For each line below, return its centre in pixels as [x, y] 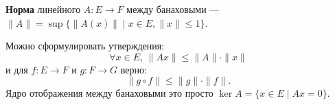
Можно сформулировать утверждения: [85, 46]
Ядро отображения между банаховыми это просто [109, 93]
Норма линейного [43, 9]
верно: [134, 69]
